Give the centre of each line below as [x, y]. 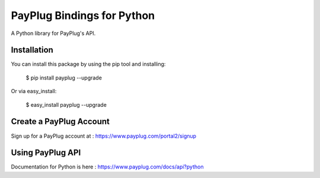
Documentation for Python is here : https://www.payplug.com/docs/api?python [107, 167]
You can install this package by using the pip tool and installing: [88, 64]
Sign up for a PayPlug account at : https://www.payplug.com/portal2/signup [104, 136]
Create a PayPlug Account [60, 122]
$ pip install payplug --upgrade [64, 78]
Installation [32, 50]
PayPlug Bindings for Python [83, 15]
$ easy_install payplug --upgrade [66, 104]
